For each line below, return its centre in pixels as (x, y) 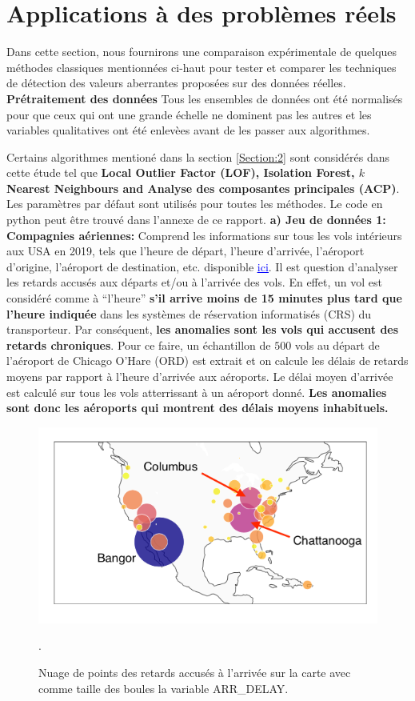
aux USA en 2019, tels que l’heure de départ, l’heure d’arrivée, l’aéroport (186, 251)
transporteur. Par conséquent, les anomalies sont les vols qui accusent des (203, 329)
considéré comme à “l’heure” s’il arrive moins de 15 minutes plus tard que (204, 298)
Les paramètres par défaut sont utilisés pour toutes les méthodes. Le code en (195, 204)
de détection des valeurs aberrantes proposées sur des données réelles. (176, 83)
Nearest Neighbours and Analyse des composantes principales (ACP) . (203, 188)
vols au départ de (337, 344)
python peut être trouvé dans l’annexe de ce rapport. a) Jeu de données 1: (196, 220)
